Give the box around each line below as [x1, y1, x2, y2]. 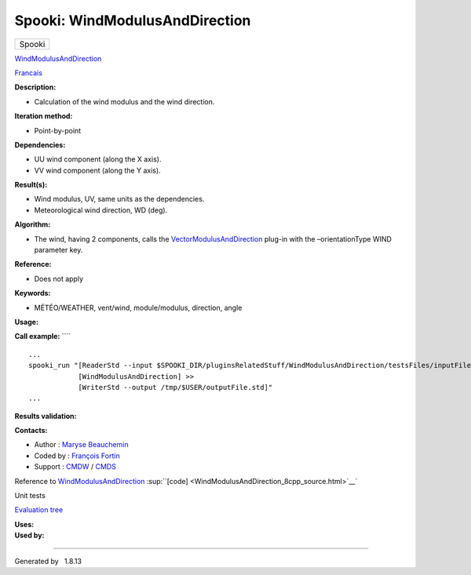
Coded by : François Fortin [34, 451, 121, 460]
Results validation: [14, 411, 77, 420]
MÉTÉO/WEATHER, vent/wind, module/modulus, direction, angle [34, 303, 243, 312]
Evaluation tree [14, 505, 64, 515]
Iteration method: [14, 111, 73, 121]
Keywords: [14, 289, 51, 298]
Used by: [14, 530, 45, 540]
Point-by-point [34, 126, 82, 135]
